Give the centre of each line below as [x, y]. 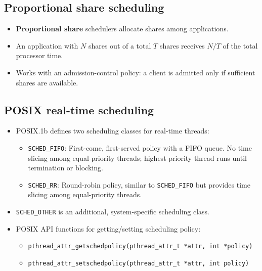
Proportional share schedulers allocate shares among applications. [122, 29]
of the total [240, 45]
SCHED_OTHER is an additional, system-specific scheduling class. [113, 212]
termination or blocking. [65, 168]
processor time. [39, 55]
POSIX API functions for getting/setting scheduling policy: [108, 228]
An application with [47, 45]
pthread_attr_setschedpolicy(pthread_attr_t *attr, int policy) [139, 263]
